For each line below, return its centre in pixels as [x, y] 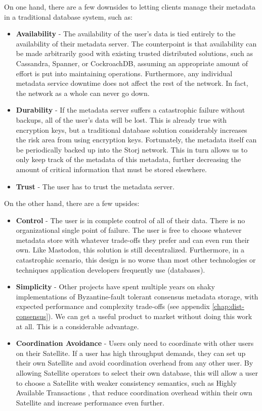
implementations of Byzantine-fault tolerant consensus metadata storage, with [137, 296]
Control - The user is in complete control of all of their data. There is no [130, 220]
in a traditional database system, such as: [68, 16]
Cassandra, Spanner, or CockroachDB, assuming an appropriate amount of [132, 63]
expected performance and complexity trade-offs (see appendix [113, 306]
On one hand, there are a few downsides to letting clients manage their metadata [130, 7]
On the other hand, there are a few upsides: [72, 203]
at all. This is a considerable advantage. [77, 326]
